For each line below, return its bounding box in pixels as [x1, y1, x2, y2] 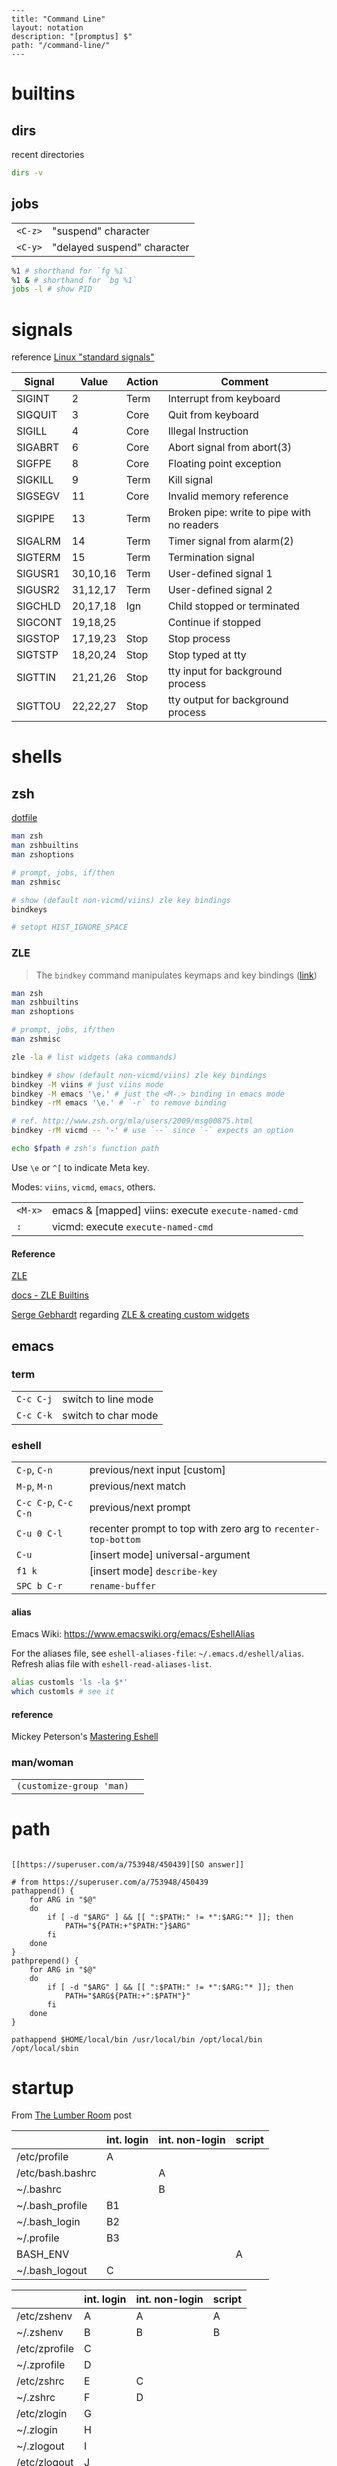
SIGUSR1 [16, 567, 61, 581]
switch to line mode [62, 1392, 154, 1406]
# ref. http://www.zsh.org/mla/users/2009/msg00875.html [11, 1116, 254, 1126]
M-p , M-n [16, 1479, 53, 1493]
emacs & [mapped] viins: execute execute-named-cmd [51, 1203, 299, 1217]
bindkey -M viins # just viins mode [11, 1079, 164, 1090]
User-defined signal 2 [167, 583, 273, 597]
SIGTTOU [16, 699, 61, 713]
